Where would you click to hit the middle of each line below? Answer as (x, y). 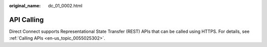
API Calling (26, 20)
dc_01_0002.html (65, 6)
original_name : (25, 6)
